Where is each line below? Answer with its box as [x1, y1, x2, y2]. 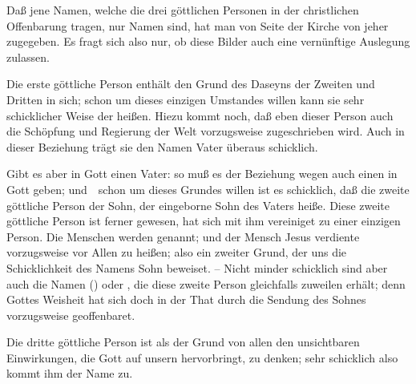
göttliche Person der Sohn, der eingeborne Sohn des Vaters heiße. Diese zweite [6, 196, 390, 213]
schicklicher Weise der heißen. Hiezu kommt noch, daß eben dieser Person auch [6, 107, 394, 123]
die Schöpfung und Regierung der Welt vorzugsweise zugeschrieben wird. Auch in [6, 123, 405, 139]
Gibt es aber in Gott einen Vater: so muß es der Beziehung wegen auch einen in [6, 165, 398, 182]
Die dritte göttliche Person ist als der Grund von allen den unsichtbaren [6, 333, 360, 350]
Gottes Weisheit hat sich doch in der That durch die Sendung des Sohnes [6, 291, 366, 308]
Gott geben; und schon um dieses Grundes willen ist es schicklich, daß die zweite [6, 180, 410, 197]
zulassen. [6, 48, 50, 65]
